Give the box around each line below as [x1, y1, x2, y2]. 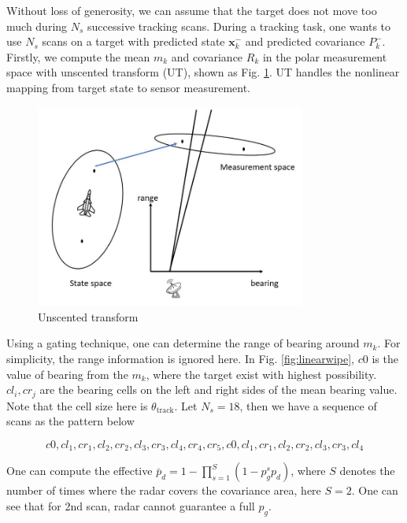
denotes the [339, 462, 395, 479]
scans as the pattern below [6, 413, 135, 429]
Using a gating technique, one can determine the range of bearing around [6, 335, 360, 351]
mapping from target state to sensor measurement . [6, 79, 251, 95]
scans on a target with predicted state [42, 33, 225, 50]
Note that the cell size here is [6, 397, 148, 414]
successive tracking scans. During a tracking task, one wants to [87, 17, 391, 34]
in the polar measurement [262, 48, 387, 65]
